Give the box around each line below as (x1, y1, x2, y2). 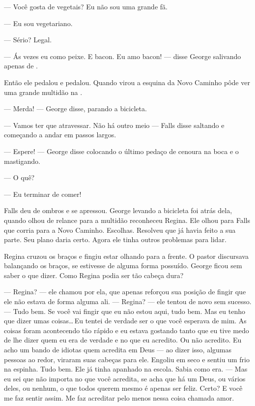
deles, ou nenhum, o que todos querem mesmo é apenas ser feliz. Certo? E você (4, 383, 243, 393)
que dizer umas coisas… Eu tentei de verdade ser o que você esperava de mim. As (4, 315, 247, 326)
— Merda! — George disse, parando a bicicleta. (4, 103, 147, 114)
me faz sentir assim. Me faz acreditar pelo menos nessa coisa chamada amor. (4, 393, 234, 403)
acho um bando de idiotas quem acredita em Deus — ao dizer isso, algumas (4, 344, 231, 355)
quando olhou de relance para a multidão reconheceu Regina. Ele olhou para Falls (4, 215, 250, 225)
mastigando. (4, 156, 40, 166)
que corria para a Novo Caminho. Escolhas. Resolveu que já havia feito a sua (4, 224, 236, 235)
